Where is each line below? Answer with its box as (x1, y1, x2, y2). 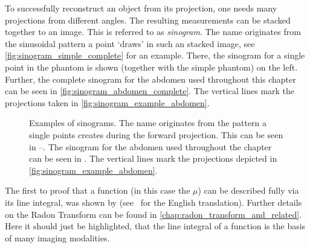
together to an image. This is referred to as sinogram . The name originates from (5, 25, 301, 38)
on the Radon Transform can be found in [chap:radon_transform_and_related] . (5, 208, 302, 220)
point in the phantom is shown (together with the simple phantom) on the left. (5, 60, 298, 73)
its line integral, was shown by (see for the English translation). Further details (5, 196, 302, 208)
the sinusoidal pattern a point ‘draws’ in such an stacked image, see (5, 37, 255, 49)
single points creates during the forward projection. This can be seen (29, 128, 283, 141)
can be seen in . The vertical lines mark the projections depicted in (29, 152, 277, 165)
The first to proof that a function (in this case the (5, 184, 190, 197)
